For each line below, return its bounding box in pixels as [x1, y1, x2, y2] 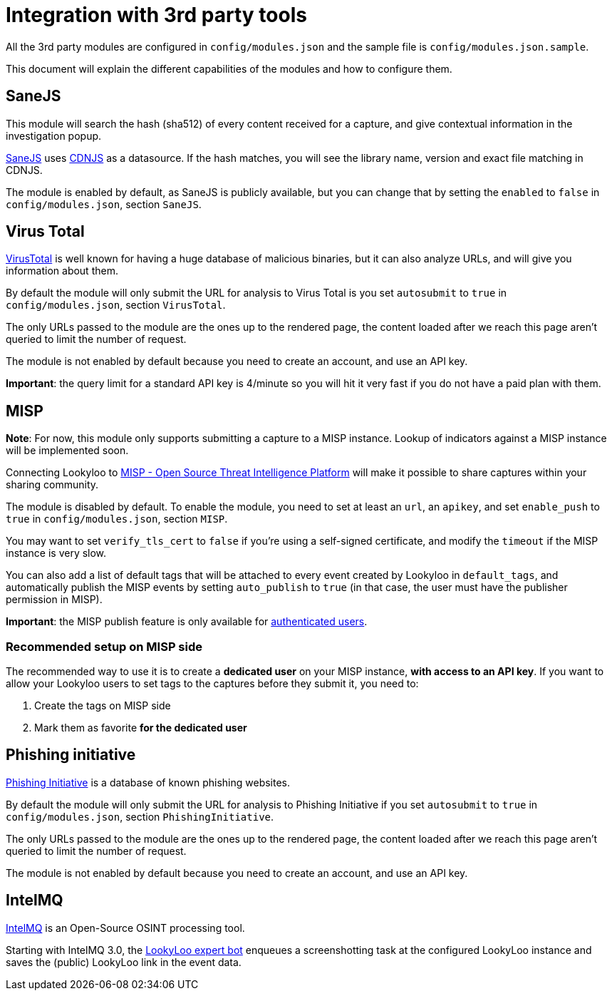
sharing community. [6, 478, 99, 491]
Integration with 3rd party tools [6, 3, 307, 27]
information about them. [6, 265, 118, 277]
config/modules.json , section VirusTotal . [6, 299, 226, 312]
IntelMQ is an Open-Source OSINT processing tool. [6, 921, 245, 934]
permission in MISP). [6, 593, 103, 606]
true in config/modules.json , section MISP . [6, 513, 228, 525]
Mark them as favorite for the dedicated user [34, 722, 247, 734]
